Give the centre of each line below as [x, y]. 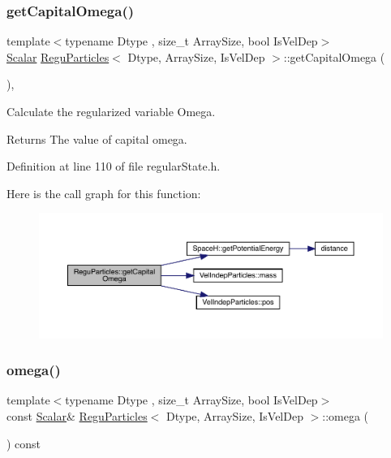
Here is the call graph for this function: [104, 193]
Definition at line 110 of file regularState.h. [114, 166]
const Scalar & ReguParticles [77, 416]
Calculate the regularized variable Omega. [111, 111]
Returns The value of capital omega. [97, 138]
